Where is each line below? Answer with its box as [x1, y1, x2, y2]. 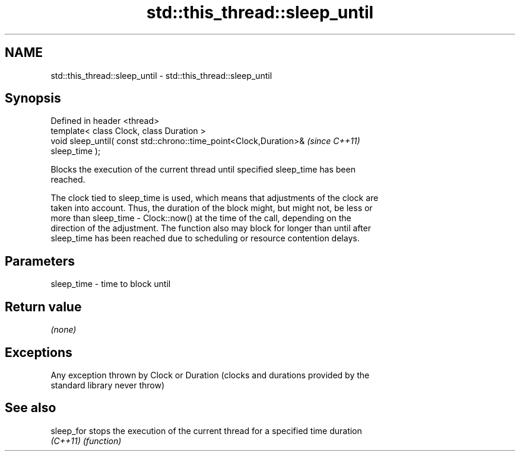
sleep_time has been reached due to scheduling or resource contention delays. [50, 233, 360, 244]
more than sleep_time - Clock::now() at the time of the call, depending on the [50, 213, 351, 224]
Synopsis [5, 91, 61, 106]
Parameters [5, 253, 75, 269]
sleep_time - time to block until [50, 279, 171, 289]
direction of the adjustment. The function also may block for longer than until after [50, 223, 371, 234]
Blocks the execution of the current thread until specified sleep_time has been [50, 164, 356, 175]
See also [5, 400, 56, 416]
